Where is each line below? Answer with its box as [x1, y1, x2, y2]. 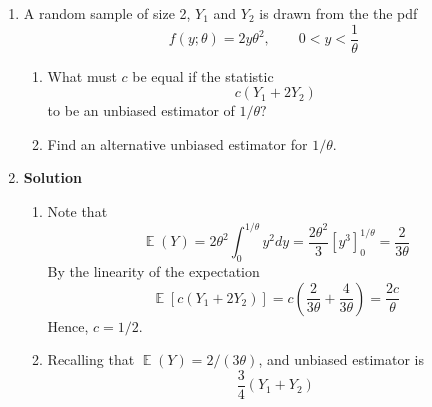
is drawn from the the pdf [259, 3, 418, 23]
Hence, [47, 315, 89, 336]
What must [47, 65, 117, 86]
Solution [23, 167, 82, 188]
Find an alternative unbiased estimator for [47, 133, 308, 154]
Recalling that [47, 349, 135, 370]
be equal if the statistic [132, 65, 274, 86]
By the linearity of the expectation [47, 260, 260, 281]
